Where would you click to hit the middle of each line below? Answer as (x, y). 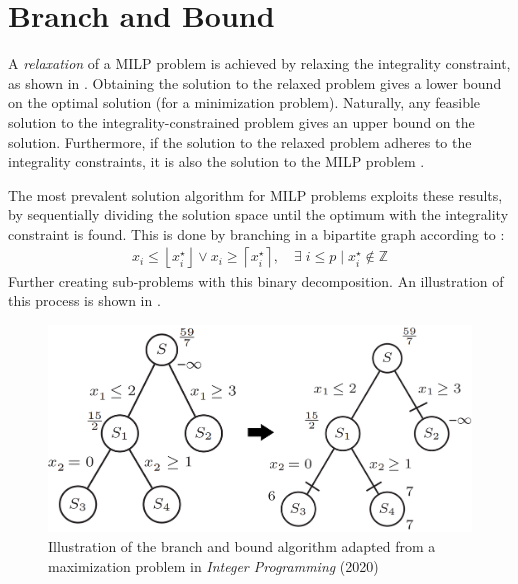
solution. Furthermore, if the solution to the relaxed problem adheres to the (240, 141)
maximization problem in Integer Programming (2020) (213, 565)
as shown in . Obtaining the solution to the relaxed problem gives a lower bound (255, 82)
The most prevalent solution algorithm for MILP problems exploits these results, (255, 194)
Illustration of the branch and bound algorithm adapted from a (242, 545)
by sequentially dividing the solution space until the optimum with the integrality (258, 214)
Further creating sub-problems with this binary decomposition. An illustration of (256, 280)
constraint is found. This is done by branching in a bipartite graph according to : (256, 233)
